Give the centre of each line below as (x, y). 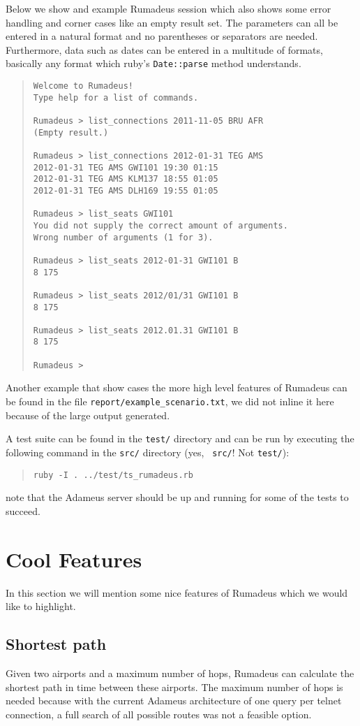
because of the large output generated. (88, 415)
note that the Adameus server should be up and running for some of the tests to (177, 497)
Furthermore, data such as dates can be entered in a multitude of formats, (164, 49)
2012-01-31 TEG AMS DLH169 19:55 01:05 (126, 190)
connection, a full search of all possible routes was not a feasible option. (159, 714)
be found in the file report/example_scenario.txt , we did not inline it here (170, 401)
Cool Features (74, 559)
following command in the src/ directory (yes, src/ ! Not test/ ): (148, 452)
